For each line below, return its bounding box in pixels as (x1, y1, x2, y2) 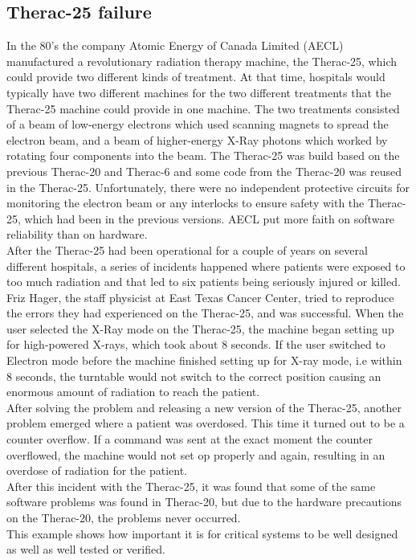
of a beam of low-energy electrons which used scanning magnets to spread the (6, 116, 389, 133)
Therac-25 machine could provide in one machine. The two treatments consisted (6, 100, 400, 116)
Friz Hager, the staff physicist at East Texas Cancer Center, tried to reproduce (6, 288, 394, 305)
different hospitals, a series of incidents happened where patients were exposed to (6, 257, 406, 274)
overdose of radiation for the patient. (6, 462, 187, 479)
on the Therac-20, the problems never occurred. (6, 509, 241, 526)
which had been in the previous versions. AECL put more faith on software (24, 210, 395, 227)
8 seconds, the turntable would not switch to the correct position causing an (6, 367, 381, 384)
